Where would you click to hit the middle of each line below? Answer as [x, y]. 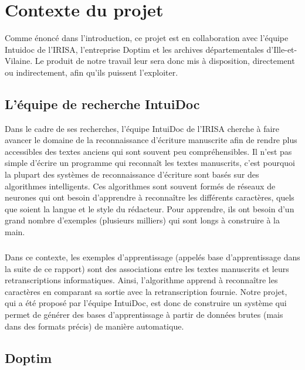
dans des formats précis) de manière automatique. [94, 326]
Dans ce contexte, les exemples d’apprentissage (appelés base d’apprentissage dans [152, 257]
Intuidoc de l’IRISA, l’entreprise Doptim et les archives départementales [134, 49]
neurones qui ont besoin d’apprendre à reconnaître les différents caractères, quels [150, 197]
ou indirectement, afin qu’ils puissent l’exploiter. [91, 72]
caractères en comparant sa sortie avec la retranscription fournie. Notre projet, [146, 291]
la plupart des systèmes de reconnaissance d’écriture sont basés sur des [132, 174]
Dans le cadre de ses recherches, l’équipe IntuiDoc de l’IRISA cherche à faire [142, 128]
